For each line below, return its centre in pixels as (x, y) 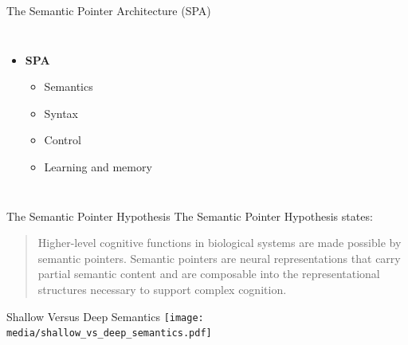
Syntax (61, 113)
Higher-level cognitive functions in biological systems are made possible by (220, 243)
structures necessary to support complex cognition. (162, 289)
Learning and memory (98, 166)
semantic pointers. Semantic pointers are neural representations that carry (219, 258)
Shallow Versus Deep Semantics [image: (105, 316)
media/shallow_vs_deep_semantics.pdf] (109, 333)
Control (63, 140)
